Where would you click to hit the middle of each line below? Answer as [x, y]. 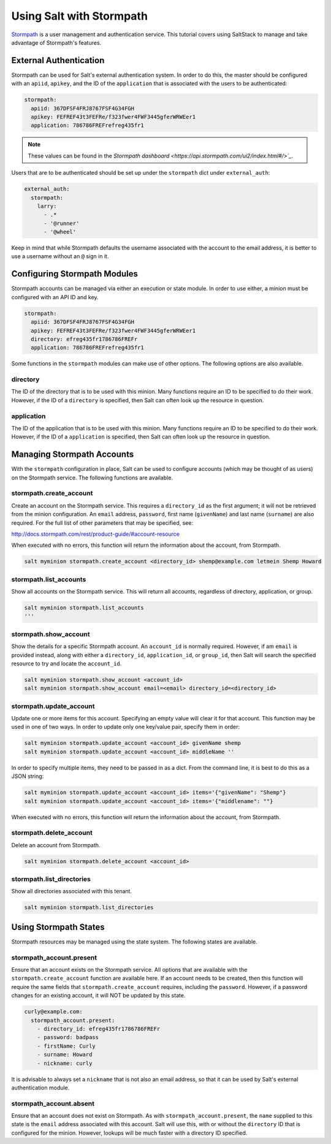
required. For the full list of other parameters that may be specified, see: [102, 523]
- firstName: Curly [67, 1046]
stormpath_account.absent [53, 1104]
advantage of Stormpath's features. [56, 42]
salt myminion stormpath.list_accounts [84, 608]
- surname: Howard [65, 1055]
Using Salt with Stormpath [80, 16]
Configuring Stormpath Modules [74, 274]
